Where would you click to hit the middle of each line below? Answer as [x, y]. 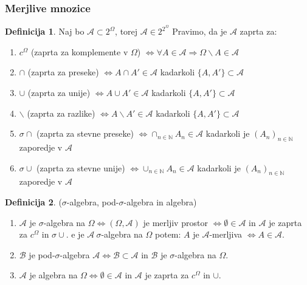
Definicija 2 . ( [33, 202]
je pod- [42, 254]
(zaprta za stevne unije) [81, 167]
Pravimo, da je [200, 31]
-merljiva [226, 234]
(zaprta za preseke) [63, 72]
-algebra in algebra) [160, 202]
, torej [126, 31]
